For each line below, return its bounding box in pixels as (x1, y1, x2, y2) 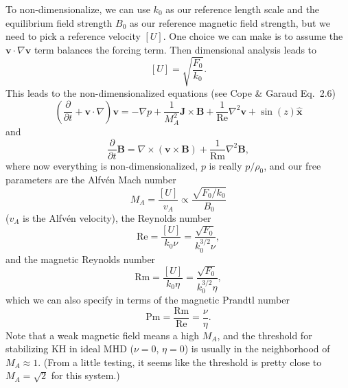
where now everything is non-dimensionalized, (5, 158, 198, 172)
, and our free (264, 158, 321, 172)
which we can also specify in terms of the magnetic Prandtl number (5, 293, 290, 307)
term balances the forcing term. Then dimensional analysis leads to (34, 42, 317, 56)
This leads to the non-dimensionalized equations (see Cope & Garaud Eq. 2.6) (5, 85, 336, 100)
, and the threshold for (217, 328, 312, 342)
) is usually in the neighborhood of (184, 341, 330, 356)
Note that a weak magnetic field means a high (5, 328, 199, 342)
